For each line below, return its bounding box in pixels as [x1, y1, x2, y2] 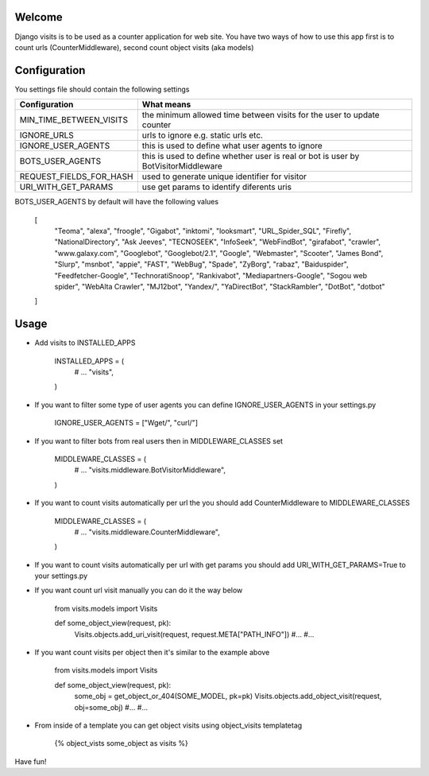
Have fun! [14, 756, 47, 766]
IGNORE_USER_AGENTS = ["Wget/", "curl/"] [54, 418, 199, 428]
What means [141, 99, 191, 111]
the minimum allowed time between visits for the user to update [141, 110, 381, 121]
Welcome [14, 10, 63, 24]
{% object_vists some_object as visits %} [54, 739, 188, 748]
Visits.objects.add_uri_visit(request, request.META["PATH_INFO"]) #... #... [74, 629, 315, 639]
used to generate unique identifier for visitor [141, 171, 307, 182]
